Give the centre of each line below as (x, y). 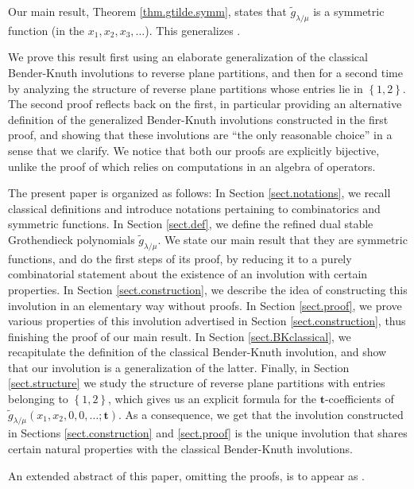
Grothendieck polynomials (72, 239)
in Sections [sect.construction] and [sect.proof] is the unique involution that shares (208, 433)
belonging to (38, 399)
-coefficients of (359, 399)
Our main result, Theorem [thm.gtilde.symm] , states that (147, 11)
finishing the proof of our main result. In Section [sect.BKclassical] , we (180, 336)
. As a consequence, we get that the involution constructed (261, 414)
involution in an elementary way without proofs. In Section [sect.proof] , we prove (205, 305)
